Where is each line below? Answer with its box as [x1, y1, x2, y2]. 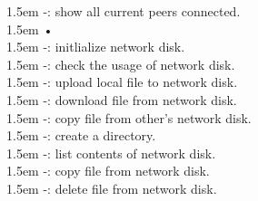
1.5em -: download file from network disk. [6, 90, 237, 109]
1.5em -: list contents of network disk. [6, 143, 216, 162]
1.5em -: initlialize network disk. [6, 37, 185, 56]
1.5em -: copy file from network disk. [6, 161, 210, 180]
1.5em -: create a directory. [6, 126, 156, 145]
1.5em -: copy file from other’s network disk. [6, 108, 252, 127]
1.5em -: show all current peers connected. [6, 2, 241, 20]
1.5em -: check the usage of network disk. [6, 54, 235, 73]
